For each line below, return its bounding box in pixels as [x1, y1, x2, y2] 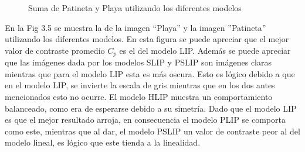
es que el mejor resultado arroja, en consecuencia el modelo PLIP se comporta [5, 113, 286, 126]
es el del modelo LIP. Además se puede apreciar [119, 44, 291, 56]
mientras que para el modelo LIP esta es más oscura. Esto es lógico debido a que [5, 67, 295, 80]
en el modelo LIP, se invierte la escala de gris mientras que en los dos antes [5, 79, 275, 91]
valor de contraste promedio [5, 44, 105, 56]
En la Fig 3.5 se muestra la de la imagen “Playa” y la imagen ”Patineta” [5, 21, 266, 33]
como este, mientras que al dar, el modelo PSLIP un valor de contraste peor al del [5, 125, 300, 137]
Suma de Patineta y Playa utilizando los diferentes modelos [28, 2, 242, 13]
